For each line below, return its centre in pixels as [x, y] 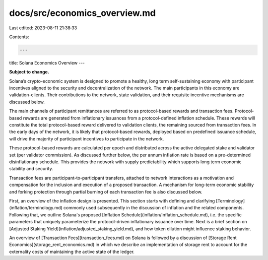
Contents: [19, 37]
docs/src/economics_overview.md [82, 13]
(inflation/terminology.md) [36, 208]
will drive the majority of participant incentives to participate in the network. [87, 138]
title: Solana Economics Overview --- [47, 63]
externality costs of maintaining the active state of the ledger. [72, 252]
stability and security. [31, 169]
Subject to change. [29, 72]
